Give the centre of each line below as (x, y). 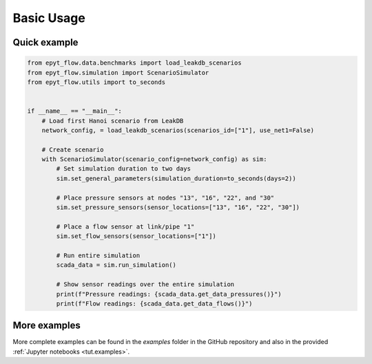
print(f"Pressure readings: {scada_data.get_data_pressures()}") (169, 294)
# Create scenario (73, 149)
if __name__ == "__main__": (74, 111)
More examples (46, 326)
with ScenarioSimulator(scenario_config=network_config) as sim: (154, 159)
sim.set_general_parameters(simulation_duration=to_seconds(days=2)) (176, 178)
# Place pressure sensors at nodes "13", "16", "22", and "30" (165, 197)
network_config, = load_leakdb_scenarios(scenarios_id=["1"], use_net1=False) (178, 130)
